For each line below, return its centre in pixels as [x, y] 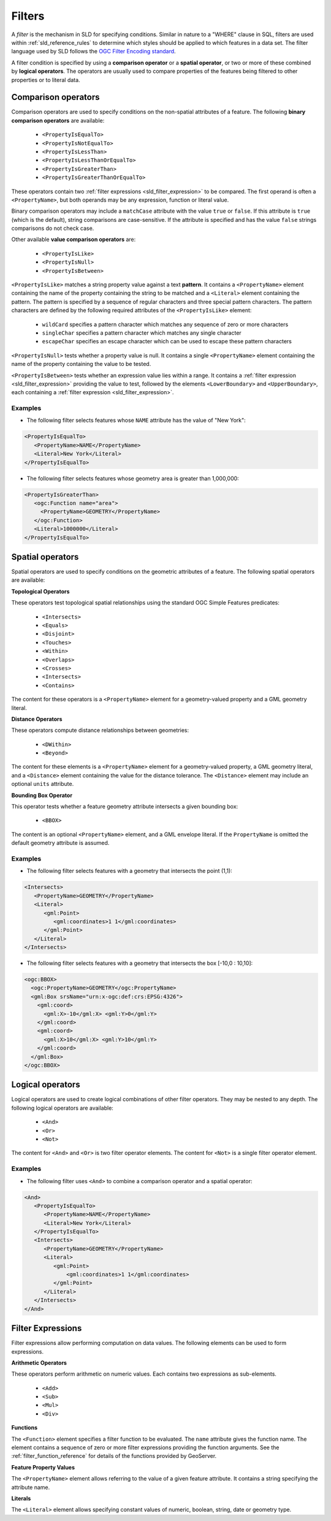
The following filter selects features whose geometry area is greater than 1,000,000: [133, 478]
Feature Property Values [43, 1467]
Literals [21, 1498]
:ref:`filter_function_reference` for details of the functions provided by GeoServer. [114, 1456]
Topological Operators [40, 591]
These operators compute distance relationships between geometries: [100, 730]
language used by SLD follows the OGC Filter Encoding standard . [93, 51]
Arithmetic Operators [39, 1363]
